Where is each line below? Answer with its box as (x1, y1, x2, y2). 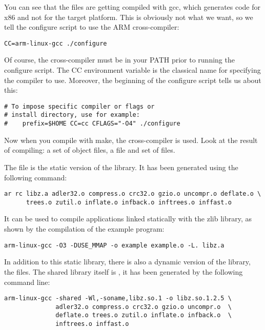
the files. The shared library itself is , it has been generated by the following (4, 266, 243, 277)
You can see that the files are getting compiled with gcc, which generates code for (4, 2, 261, 12)
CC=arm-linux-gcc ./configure (4, 39, 107, 47)
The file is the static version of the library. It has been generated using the (4, 161, 238, 172)
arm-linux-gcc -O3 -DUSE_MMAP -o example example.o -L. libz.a (4, 241, 225, 249)
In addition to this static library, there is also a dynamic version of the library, (4, 256, 251, 267)
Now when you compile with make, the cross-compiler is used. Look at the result (4, 134, 258, 145)
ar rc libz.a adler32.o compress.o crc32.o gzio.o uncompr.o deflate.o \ (4, 190, 261, 198)
